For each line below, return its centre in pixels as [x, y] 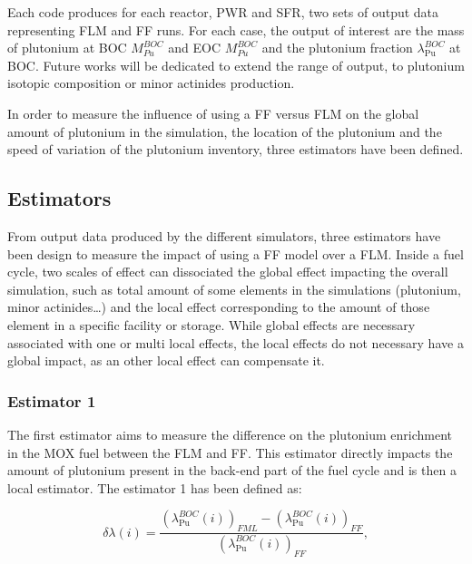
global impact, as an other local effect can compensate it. [166, 360]
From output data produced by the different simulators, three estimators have [224, 235]
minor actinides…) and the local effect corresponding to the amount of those [219, 307]
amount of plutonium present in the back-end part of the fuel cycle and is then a [232, 470]
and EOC [195, 48]
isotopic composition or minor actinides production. [151, 83]
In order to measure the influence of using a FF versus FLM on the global [213, 113]
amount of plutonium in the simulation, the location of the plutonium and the [225, 131]
